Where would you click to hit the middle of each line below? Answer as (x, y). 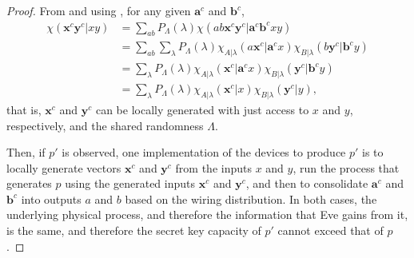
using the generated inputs (130, 183)
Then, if (26, 152)
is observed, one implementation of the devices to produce (204, 152)
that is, (24, 109)
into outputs (51, 198)
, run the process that (346, 167)
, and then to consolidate (307, 183)
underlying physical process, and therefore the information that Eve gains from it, (207, 214)
